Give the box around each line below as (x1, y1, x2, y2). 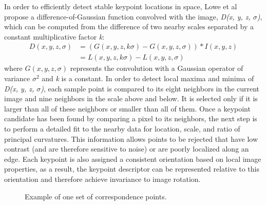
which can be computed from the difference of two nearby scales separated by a (4, 21, 254, 32)
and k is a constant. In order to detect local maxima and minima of (42, 73, 254, 84)
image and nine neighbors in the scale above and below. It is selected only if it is (4, 93, 258, 104)
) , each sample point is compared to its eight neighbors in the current (41, 83, 260, 94)
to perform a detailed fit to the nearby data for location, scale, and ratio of (4, 123, 240, 134)
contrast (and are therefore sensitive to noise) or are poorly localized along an (4, 143, 249, 154)
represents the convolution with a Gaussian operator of (70, 63, 243, 73)
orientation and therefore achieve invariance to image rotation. (4, 173, 201, 184)
